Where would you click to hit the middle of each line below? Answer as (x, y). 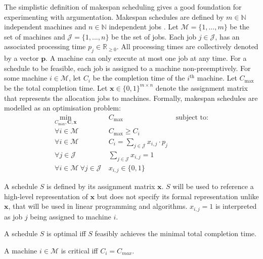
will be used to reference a (213, 186)
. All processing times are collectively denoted (187, 46)
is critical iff (79, 250)
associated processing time (45, 46)
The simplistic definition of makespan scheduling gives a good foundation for (123, 7)
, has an (227, 36)
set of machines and (35, 36)
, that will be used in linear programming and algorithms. (98, 206)
